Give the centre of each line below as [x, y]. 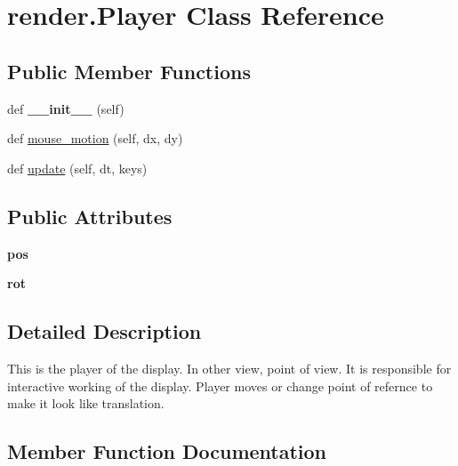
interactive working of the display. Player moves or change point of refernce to [220, 386]
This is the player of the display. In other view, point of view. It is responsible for [229, 368]
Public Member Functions [129, 71]
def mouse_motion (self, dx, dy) [95, 138]
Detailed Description [104, 331]
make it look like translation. [86, 403]
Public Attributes [90, 216]
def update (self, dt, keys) [77, 168]
